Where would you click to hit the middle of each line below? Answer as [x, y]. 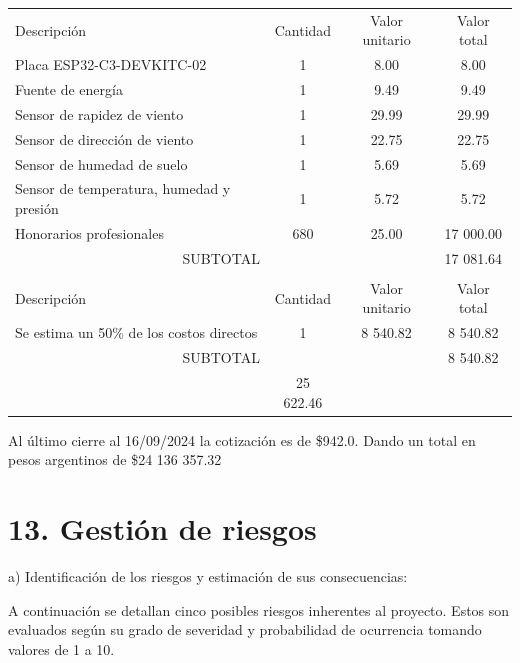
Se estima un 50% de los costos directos [136, 332]
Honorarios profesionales [89, 232]
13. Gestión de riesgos [162, 527]
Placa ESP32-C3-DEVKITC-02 [111, 64]
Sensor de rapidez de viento [99, 113]
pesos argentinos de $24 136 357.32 [115, 459]
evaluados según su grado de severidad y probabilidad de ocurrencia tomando [245, 629]
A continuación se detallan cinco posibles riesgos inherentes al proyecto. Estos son [259, 609]
